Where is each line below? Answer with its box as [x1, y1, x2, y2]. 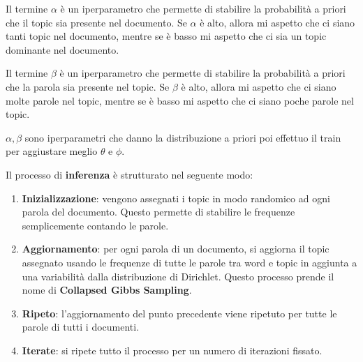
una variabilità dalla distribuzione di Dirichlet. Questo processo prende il [22, 269, 334, 283]
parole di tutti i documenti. [22, 319, 140, 334]
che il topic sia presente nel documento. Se [6, 15, 187, 29]
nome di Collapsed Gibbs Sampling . [22, 282, 192, 297]
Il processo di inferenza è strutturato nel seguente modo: [6, 167, 253, 181]
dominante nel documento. [6, 42, 119, 56]
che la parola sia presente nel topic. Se [6, 79, 170, 93]
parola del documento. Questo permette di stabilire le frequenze [22, 204, 295, 219]
